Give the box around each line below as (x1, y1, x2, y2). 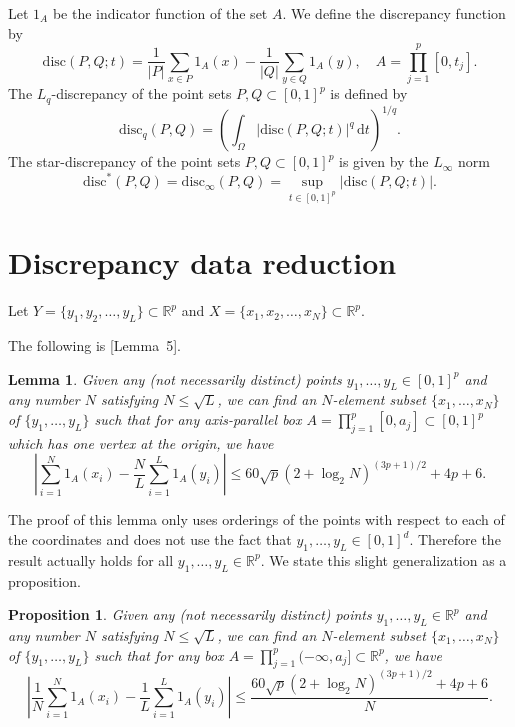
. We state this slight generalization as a (260, 549, 507, 570)
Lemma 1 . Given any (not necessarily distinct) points (8, 368, 342, 389)
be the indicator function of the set (52, 3, 268, 23)
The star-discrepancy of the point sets (8, 151, 241, 172)
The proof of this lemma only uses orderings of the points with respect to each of (8, 509, 505, 530)
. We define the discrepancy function (282, 3, 506, 23)
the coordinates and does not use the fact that (8, 529, 292, 550)
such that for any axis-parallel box (94, 409, 302, 430)
